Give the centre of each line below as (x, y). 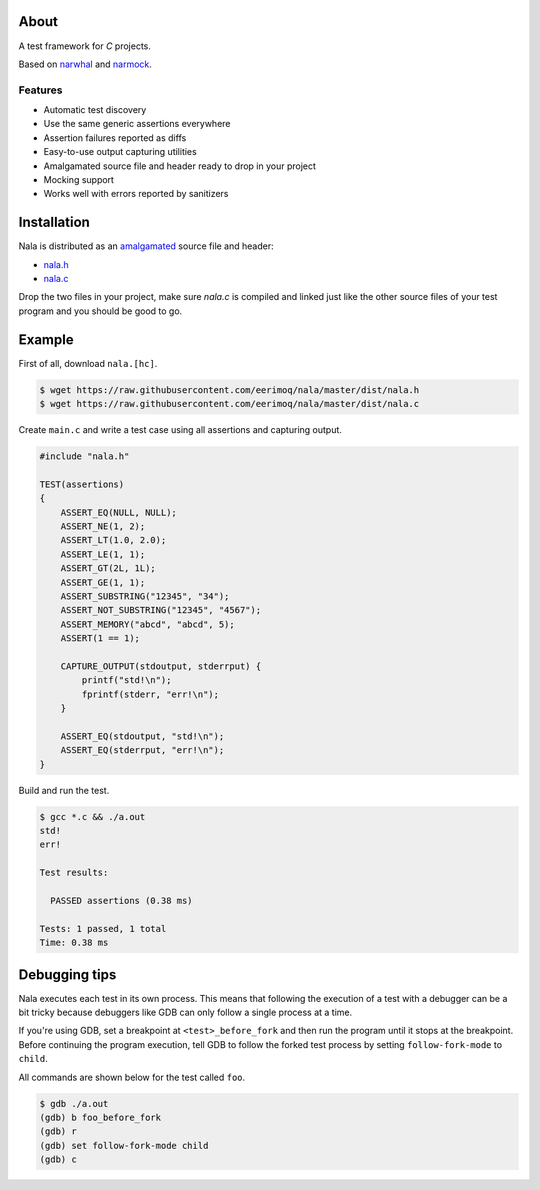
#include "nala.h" (84, 456)
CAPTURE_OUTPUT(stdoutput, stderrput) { (161, 666)
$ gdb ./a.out (74, 1103)
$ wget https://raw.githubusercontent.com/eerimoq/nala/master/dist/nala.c (229, 404)
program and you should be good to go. (100, 311)
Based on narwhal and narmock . (85, 64)
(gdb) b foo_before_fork (100, 1118)
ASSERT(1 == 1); (100, 638)
